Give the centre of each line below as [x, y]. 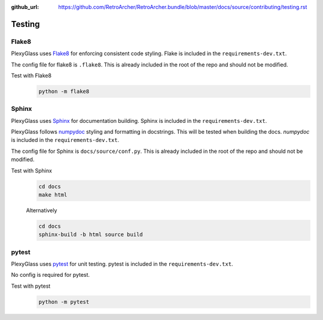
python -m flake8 [64, 91]
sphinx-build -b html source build [91, 235]
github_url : [25, 7]
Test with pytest [31, 286]
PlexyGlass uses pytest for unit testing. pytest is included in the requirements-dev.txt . [122, 264]
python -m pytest [64, 302]
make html [53, 194]
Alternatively [42, 210]
